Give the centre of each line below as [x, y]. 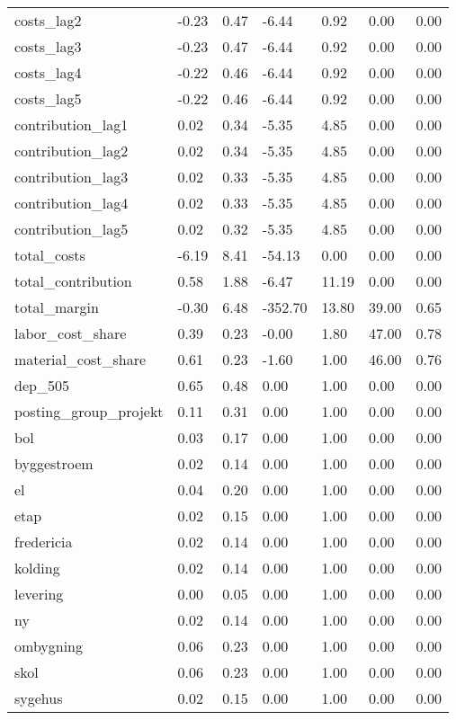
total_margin [57, 307]
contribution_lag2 [72, 151]
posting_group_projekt [89, 411]
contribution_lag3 [72, 177]
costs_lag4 [48, 72]
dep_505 [42, 385]
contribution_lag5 [72, 229]
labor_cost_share [71, 333]
